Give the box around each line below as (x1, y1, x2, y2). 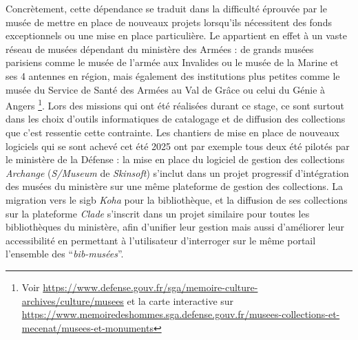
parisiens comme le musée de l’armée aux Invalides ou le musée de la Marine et (6, 55, 339, 70)
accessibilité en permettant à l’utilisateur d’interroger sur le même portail (6, 233, 316, 247)
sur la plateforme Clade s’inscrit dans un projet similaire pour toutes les (6, 206, 310, 220)
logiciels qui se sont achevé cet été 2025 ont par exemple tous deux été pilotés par (6, 138, 350, 153)
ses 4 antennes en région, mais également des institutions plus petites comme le (6, 68, 340, 83)
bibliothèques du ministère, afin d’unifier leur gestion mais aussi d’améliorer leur (6, 220, 344, 234)
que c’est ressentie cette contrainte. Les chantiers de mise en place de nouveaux (6, 125, 339, 139)
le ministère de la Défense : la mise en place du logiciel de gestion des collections (6, 152, 345, 167)
